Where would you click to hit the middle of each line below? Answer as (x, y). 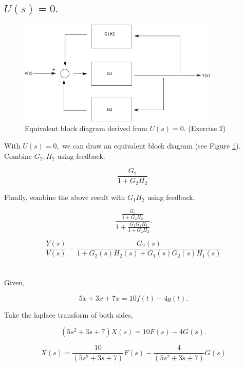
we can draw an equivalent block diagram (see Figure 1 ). (152, 145)
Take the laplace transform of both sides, (69, 314)
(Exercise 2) (207, 128)
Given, (14, 282)
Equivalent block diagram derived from (86, 128)
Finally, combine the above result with (65, 197)
